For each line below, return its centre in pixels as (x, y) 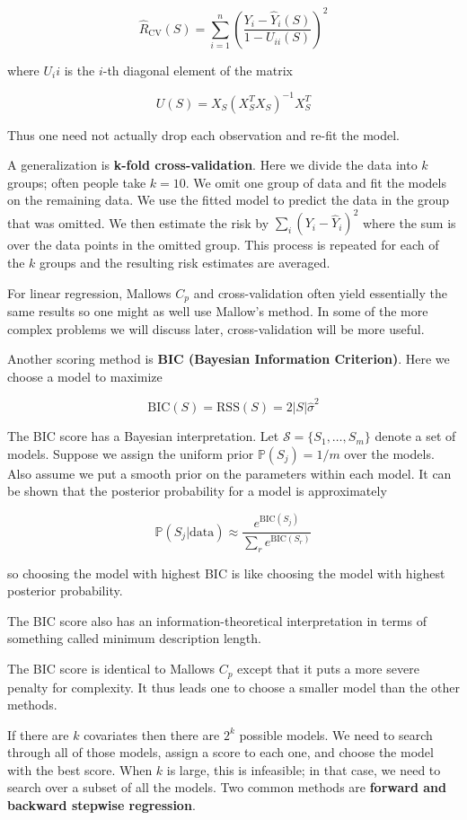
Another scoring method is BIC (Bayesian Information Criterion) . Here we (229, 359)
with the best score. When (80, 769)
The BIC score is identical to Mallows (111, 669)
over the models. (389, 453)
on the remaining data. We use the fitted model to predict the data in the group (229, 200)
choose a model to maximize (85, 376)
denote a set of (415, 436)
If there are (38, 734)
